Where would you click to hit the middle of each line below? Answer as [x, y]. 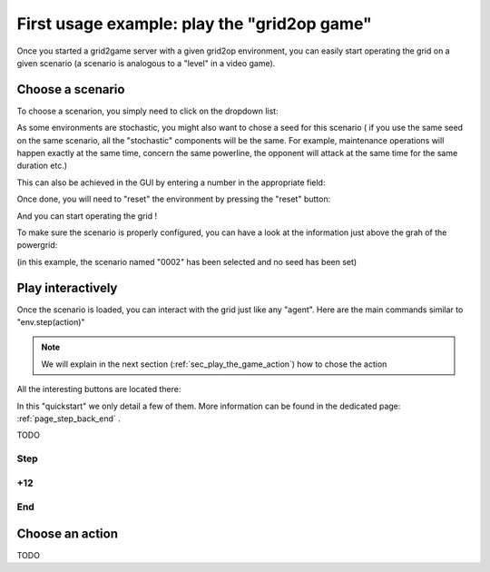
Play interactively [67, 287]
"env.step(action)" [51, 322]
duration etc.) [42, 166]
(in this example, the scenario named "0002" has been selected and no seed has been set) [187, 261]
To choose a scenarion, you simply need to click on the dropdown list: [147, 111]
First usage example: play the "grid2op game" [194, 24]
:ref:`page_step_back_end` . [69, 419]
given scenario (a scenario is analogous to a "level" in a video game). [146, 63]
